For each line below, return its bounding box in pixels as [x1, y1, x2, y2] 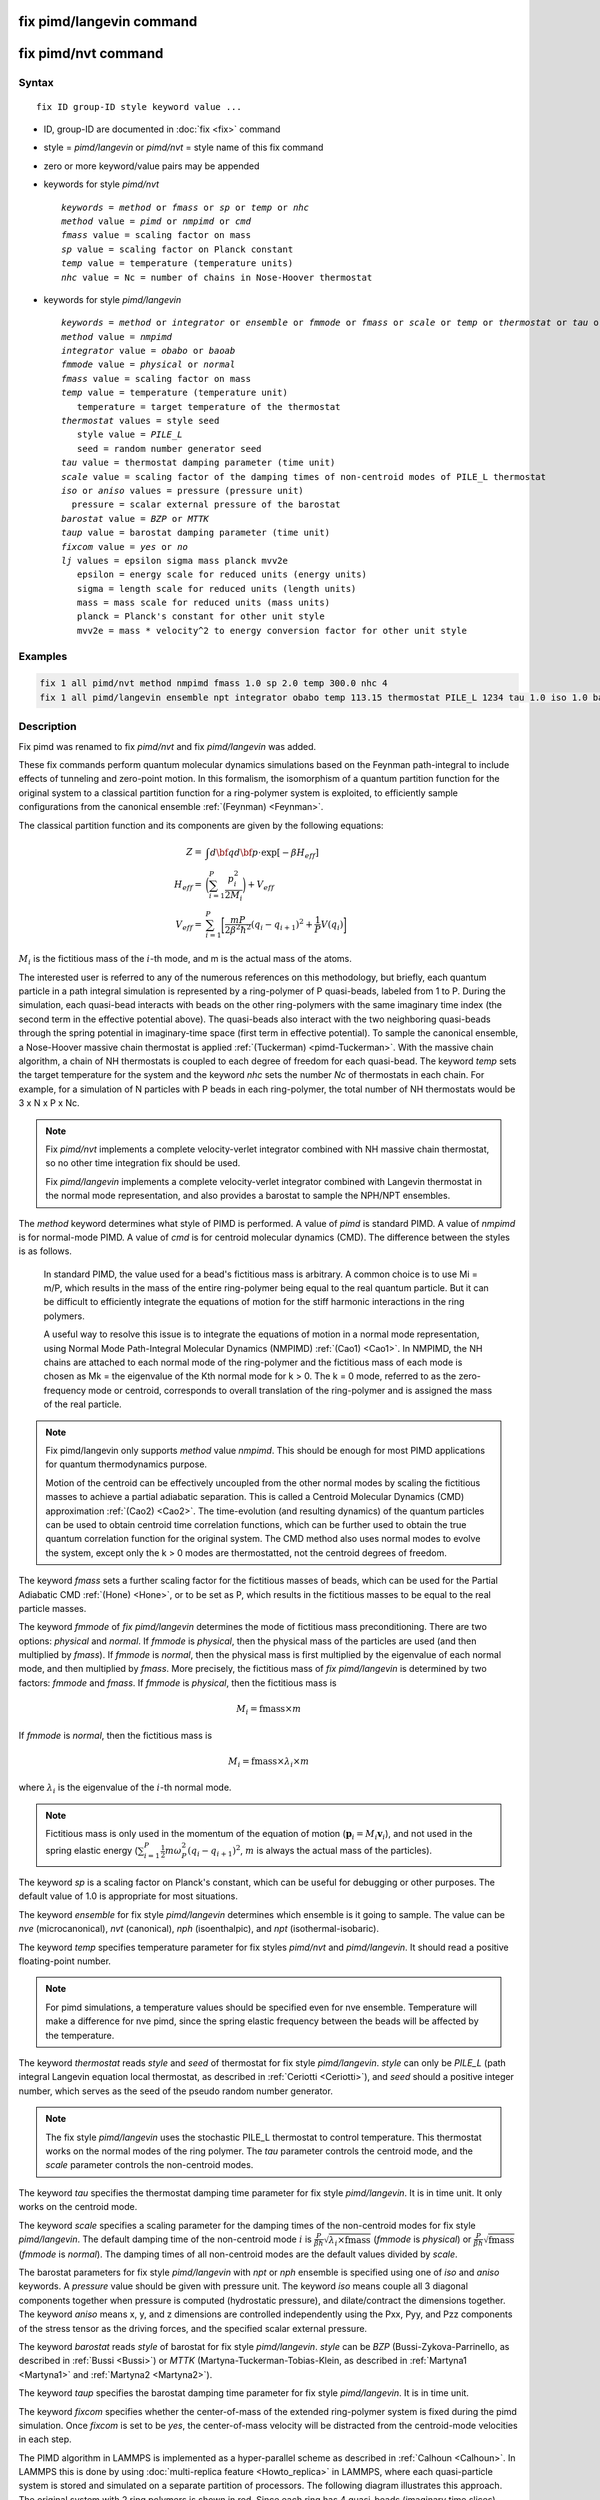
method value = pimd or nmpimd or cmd [61, 215, 252, 227]
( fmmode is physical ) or [373, 2233, 472, 2245]
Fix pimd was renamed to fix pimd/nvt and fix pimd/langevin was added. [18, 740, 317, 752]
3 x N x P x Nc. [18, 1097, 80, 1109]
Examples [18, 649, 68, 663]
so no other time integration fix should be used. [45, 1157, 241, 1169]
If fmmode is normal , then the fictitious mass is [18, 1729, 213, 1741]
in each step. [18, 2433, 72, 2445]
